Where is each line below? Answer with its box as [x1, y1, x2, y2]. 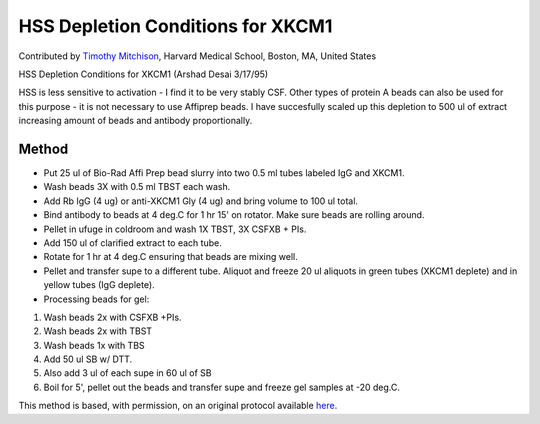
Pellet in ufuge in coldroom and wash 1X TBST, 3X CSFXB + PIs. [43, 223, 307, 235]
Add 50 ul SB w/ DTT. [43, 353, 133, 365]
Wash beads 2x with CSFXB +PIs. [43, 311, 182, 323]
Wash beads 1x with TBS [43, 339, 145, 351]
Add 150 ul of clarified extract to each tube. [43, 236, 222, 249]
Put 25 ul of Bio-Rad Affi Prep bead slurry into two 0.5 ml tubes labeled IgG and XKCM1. [43, 167, 405, 179]
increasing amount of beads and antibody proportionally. [18, 115, 253, 127]
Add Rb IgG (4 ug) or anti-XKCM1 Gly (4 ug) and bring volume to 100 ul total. [43, 195, 359, 207]
